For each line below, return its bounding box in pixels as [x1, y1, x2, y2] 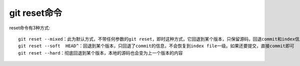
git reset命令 [9, 7, 62, 18]
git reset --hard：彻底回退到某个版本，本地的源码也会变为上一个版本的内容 [18, 50, 183, 56]
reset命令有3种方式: [9, 25, 50, 31]
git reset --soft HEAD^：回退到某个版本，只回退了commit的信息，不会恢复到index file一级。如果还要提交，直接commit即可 [18, 43, 294, 49]
